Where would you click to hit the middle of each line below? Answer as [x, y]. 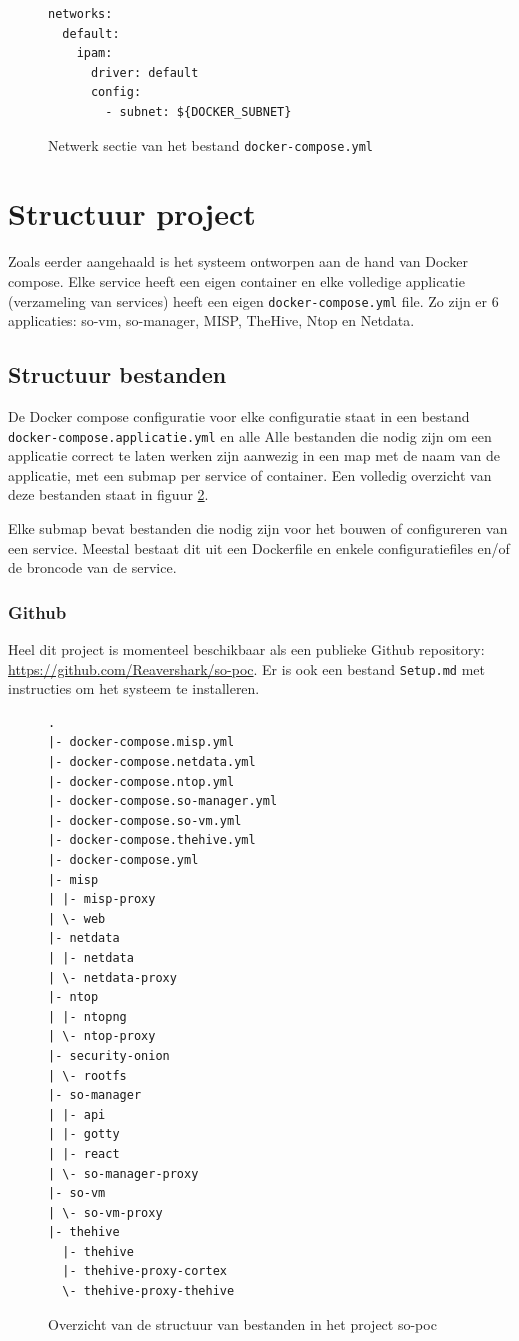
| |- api [77, 1114]
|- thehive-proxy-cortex [144, 1271]
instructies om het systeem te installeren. [134, 688]
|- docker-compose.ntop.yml [141, 781]
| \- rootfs [87, 1075]
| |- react [84, 1153]
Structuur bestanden [117, 374]
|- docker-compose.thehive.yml [152, 840]
